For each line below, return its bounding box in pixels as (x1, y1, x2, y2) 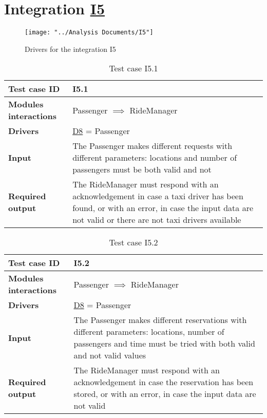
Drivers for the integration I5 (25, 43, 116, 54)
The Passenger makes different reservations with (73, 314, 247, 326)
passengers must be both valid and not (72, 163, 212, 176)
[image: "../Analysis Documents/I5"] (25, 29, 154, 36)
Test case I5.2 (109, 236, 158, 249)
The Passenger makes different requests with (72, 140, 233, 152)
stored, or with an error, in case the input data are (73, 388, 256, 400)
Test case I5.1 (109, 62, 158, 74)
